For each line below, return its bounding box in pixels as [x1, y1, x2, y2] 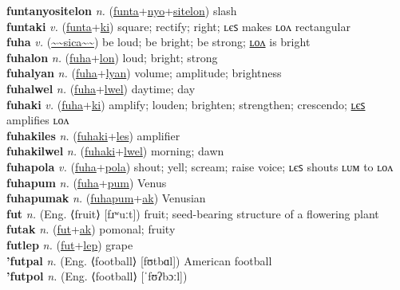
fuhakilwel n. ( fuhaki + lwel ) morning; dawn [6, 143, 224, 159]
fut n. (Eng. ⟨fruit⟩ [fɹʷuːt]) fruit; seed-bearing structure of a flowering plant [6, 205, 379, 221]
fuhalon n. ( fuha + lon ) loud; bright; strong [6, 49, 218, 65]
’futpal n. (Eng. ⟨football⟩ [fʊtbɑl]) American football [6, 252, 272, 268]
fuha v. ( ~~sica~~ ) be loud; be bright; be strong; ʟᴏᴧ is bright [6, 33, 311, 50]
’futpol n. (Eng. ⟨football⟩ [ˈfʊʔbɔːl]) [6, 268, 188, 284]
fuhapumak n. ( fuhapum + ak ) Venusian [6, 190, 206, 206]
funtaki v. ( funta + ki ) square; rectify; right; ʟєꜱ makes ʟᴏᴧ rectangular [6, 18, 350, 34]
